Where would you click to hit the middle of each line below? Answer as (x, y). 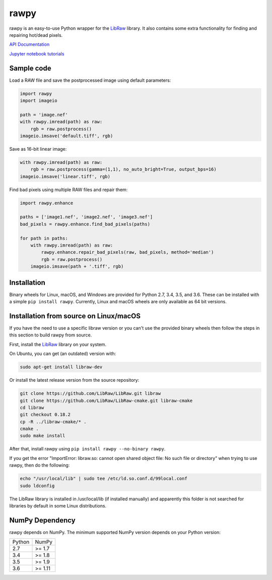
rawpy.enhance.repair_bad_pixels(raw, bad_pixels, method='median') (127, 252)
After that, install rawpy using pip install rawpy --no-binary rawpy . (87, 449)
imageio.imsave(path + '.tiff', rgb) (77, 267)
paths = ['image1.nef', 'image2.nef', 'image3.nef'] (86, 217)
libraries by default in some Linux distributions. (58, 506)
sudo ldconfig (37, 486)
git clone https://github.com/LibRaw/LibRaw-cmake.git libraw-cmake (106, 400)
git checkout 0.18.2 (45, 415)
